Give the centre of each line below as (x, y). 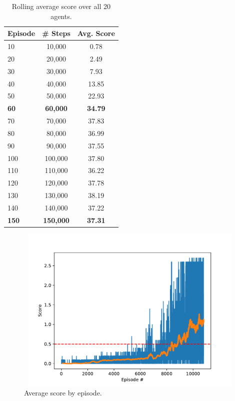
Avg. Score (96, 33)
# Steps (56, 33)
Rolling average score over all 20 (61, 6)
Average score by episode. (63, 392)
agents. (61, 16)
